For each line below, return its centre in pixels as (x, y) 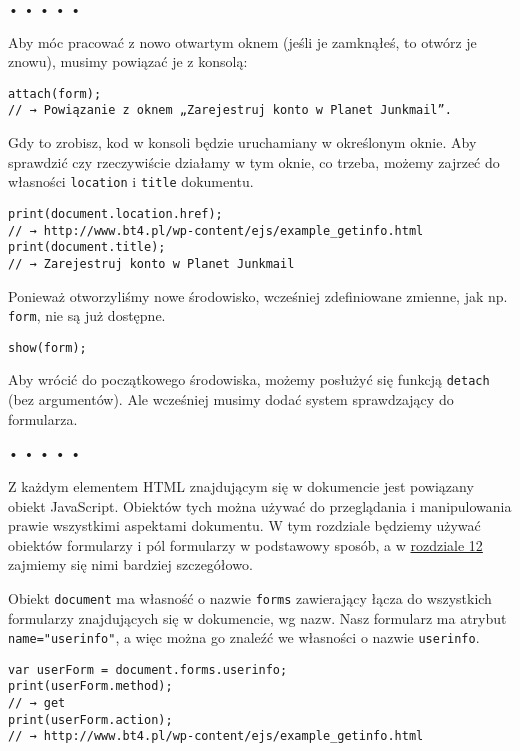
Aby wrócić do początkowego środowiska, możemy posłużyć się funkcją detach (249, 379)
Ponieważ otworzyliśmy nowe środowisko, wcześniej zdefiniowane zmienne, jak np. (258, 295)
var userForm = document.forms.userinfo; (148, 669)
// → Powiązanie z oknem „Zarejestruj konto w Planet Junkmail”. (230, 110)
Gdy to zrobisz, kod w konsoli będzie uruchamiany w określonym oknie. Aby (242, 142)
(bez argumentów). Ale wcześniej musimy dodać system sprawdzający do (231, 399)
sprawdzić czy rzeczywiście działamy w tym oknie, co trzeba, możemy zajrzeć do (254, 161)
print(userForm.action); (90, 719)
